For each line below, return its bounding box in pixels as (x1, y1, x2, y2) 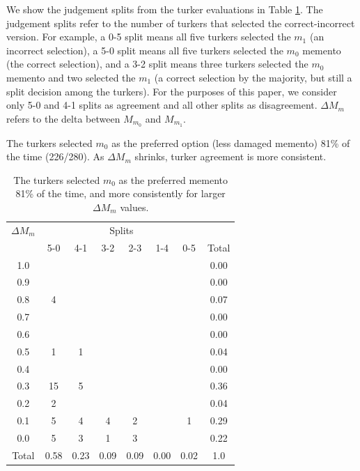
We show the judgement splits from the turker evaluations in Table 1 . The (6, 2, 323, 16)
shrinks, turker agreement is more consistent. (134, 149, 327, 164)
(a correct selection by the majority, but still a (154, 70, 352, 84)
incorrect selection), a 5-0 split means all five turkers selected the (6, 43, 283, 57)
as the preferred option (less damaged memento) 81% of (111, 135, 350, 150)
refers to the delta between (6, 111, 120, 125)
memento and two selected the (6, 70, 136, 84)
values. (120, 199, 149, 214)
